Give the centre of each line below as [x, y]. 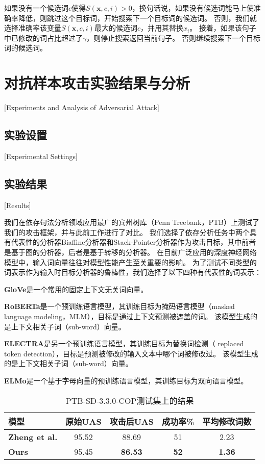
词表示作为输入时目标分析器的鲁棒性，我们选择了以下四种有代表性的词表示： [133, 272]
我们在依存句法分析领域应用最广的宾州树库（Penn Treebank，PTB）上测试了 [132, 222]
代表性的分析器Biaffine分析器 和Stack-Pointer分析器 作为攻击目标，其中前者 [134, 242]
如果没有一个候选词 [36, 8]
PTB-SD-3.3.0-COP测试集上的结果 [130, 400]
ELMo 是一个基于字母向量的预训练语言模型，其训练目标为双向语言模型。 [126, 380]
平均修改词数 [227, 421]
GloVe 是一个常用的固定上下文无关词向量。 [76, 289]
